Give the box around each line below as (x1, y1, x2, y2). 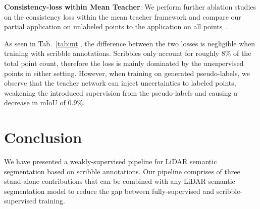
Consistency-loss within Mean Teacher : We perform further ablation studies (4, 2, 256, 12)
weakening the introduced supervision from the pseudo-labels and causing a (4, 87, 238, 98)
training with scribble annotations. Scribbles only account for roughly (4, 48, 219, 58)
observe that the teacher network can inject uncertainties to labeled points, (4, 78, 236, 88)
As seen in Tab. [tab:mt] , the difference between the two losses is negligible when (4, 38, 255, 48)
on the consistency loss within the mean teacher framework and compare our (4, 11, 241, 22)
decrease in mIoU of (4, 97, 66, 108)
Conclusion (4, 127, 82, 148)
